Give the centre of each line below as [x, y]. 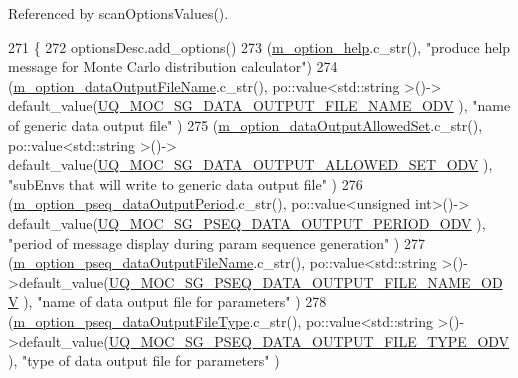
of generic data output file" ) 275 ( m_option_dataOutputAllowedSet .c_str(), [245, 124]
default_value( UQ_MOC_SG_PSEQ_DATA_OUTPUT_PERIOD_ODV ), [247, 222]
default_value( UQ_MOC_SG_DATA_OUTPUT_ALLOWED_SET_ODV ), [250, 164]
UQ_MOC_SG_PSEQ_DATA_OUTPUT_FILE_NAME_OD [305, 281]
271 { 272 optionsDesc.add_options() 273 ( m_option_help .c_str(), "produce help [259, 46]
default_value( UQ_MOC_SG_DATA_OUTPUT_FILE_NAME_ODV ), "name [259, 105]
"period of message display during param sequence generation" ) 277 [216, 242]
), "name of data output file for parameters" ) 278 [175, 301]
